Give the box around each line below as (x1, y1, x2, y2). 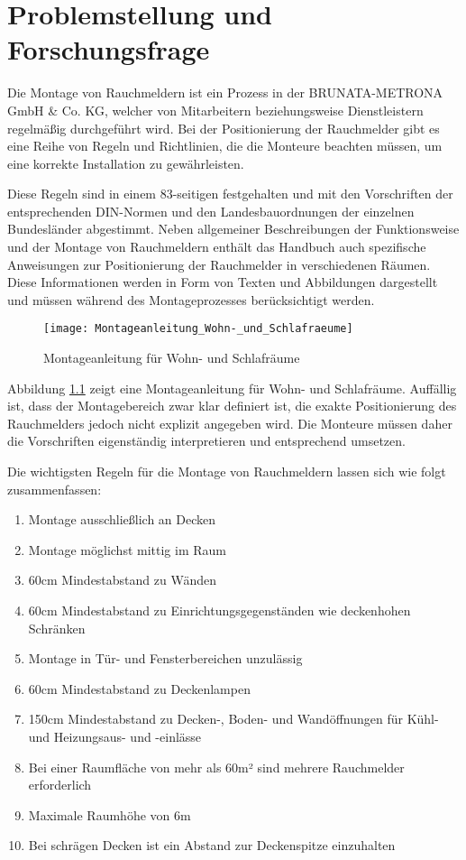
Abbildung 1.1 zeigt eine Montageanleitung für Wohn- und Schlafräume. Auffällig (7, 378, 457, 397)
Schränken (28, 618, 86, 637)
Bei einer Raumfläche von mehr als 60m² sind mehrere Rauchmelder (28, 757, 405, 776)
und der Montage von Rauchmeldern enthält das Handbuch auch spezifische (7, 237, 426, 256)
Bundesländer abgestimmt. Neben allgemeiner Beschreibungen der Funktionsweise (7, 219, 460, 238)
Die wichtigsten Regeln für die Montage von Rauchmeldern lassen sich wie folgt (7, 462, 446, 481)
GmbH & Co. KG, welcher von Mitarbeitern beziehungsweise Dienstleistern (7, 100, 424, 119)
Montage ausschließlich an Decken (28, 510, 216, 529)
